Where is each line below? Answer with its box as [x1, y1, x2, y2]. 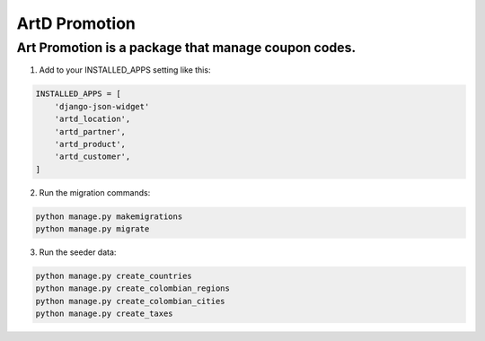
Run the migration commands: [39, 187, 151, 197]
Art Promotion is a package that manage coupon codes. [16, 39, 357, 56]
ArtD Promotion [16, 13, 137, 33]
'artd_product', [54, 139, 126, 149]
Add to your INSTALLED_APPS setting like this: [39, 65, 211, 75]
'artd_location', [54, 114, 131, 125]
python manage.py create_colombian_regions [35, 284, 231, 293]
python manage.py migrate [35, 224, 150, 234]
